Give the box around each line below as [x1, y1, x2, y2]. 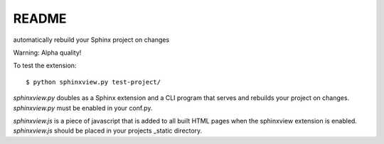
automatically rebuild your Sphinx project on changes [13, 35, 170, 44]
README [13, 11, 67, 26]
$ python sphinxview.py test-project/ [26, 78, 161, 86]
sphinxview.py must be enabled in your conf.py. [13, 104, 153, 112]
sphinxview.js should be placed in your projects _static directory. [13, 126, 203, 135]
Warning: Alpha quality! [13, 48, 82, 57]
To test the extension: [13, 61, 77, 70]
